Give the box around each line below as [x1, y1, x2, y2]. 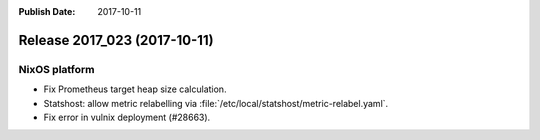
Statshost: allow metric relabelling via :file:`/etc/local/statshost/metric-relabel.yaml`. [43, 97, 389, 109]
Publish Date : [18, 6, 76, 17]
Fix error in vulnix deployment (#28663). [43, 111, 211, 123]
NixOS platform [18, 62, 95, 76]
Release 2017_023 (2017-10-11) [18, 31, 214, 49]
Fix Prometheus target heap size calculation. [43, 83, 227, 95]
